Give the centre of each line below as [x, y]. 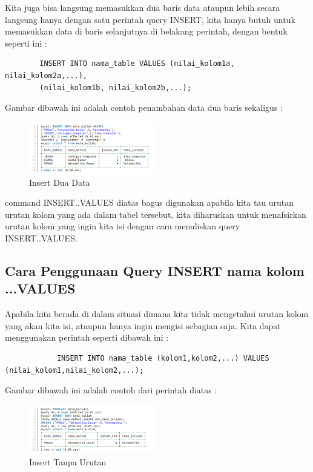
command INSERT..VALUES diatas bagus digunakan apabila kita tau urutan [150, 202]
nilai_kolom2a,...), [46, 75]
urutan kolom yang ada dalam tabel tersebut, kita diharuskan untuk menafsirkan [156, 214]
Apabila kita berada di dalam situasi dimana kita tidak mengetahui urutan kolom [157, 314]
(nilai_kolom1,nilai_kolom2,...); [74, 370]
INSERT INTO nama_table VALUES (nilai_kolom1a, [137, 64]
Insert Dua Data [60, 182]
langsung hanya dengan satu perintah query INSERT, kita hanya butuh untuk [150, 19]
